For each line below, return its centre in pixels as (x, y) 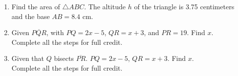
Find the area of (36, 6)
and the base (31, 16)
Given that (28, 58)
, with (55, 32)
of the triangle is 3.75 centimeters (184, 6)
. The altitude (105, 6)
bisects (64, 58)
